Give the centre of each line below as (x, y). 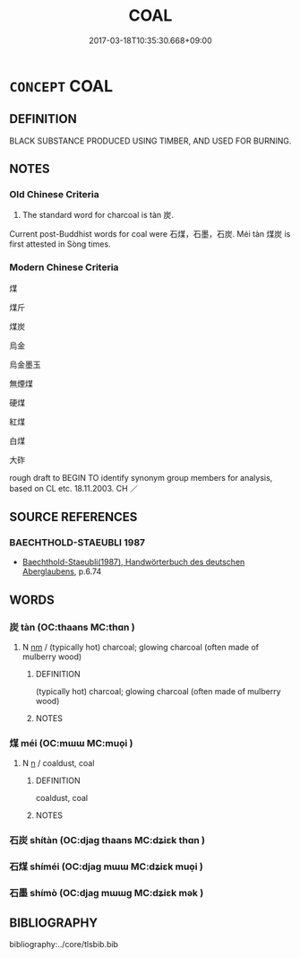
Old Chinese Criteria (55, 195)
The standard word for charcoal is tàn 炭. (98, 215)
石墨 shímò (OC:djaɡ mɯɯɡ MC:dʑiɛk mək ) (107, 893)
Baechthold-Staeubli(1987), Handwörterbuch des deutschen (133, 562)
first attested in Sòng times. (60, 244)
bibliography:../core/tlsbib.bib (64, 944)
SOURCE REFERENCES (73, 517)
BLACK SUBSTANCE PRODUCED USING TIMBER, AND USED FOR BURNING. (150, 141)
